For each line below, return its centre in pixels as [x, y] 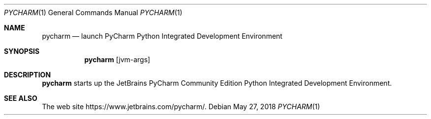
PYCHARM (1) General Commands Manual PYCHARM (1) [93, 12]
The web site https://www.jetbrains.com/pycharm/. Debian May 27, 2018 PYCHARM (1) [181, 107]
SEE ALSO [21, 98]
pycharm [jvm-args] [117, 59]
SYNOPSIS [22, 51]
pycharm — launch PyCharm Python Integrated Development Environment [162, 36]
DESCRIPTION [28, 75]
